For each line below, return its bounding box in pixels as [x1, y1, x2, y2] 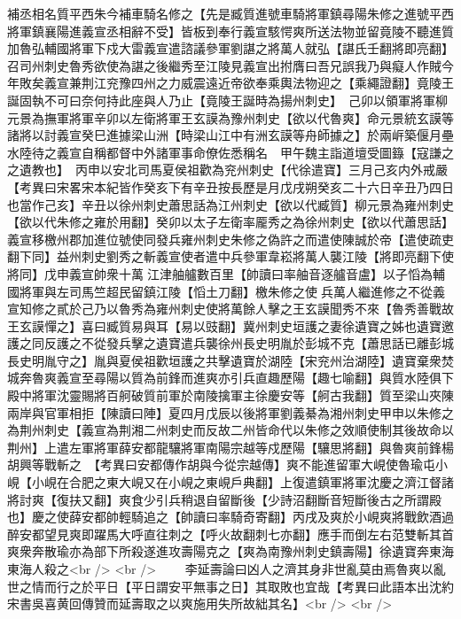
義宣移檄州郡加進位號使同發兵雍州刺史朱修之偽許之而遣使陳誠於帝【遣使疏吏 [7, 229, 454, 248]
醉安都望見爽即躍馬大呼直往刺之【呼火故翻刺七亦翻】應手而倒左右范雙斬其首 [7, 524, 454, 543]
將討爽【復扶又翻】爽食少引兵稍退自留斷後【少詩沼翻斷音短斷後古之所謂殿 [7, 490, 441, 508]
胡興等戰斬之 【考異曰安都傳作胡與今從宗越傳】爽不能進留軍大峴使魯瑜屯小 [7, 455, 448, 474]
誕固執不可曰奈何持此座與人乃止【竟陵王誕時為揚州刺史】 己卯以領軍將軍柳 [7, 90, 448, 109]
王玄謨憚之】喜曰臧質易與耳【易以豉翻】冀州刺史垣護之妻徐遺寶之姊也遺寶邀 [7, 316, 454, 335]
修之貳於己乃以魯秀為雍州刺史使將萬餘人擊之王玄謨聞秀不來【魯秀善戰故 [31, 299, 454, 318]
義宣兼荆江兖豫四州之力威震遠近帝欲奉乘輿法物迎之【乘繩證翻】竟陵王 [43, 74, 454, 92]
